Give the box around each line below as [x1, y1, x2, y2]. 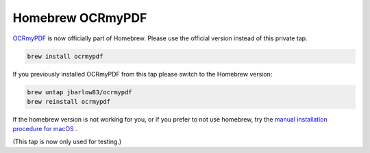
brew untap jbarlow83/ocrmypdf [27, 88, 133, 96]
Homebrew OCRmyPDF [12, 10, 147, 25]
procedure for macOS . [12, 125, 78, 133]
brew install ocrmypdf [27, 52, 103, 60]
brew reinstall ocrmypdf [27, 98, 111, 105]
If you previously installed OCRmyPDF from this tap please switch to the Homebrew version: [12, 70, 273, 78]
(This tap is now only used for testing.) [12, 137, 122, 145]
